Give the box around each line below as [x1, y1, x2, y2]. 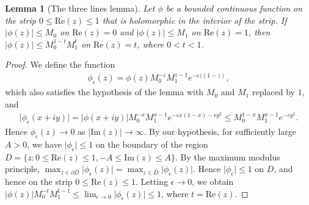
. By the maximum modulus [175, 150, 280, 163]
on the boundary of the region [95, 137, 208, 150]
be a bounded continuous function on [165, 2, 303, 14]
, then [248, 26, 271, 38]
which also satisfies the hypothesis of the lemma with [5, 85, 204, 98]
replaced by [252, 85, 295, 98]
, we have [27, 137, 62, 150]
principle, [5, 162, 40, 175]
